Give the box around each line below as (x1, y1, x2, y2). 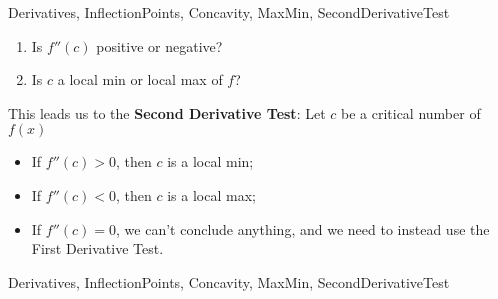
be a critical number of (340, 102, 481, 123)
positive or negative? (96, 35, 223, 56)
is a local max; (167, 184, 256, 205)
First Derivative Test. (31, 238, 164, 259)
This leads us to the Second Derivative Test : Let (8, 102, 326, 123)
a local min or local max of (57, 69, 223, 90)
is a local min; (167, 151, 254, 172)
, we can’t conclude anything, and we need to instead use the (116, 218, 490, 239)
